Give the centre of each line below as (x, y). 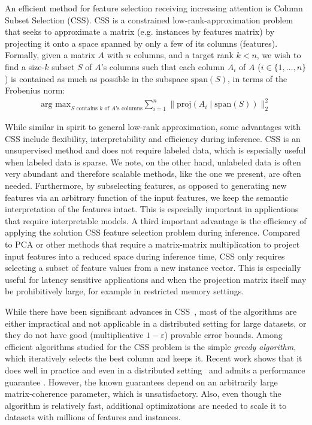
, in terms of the (257, 78)
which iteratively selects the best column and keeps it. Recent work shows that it (154, 358)
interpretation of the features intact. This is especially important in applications (152, 209)
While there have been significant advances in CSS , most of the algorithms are (151, 311)
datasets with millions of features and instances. (93, 417)
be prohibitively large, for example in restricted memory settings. (125, 291)
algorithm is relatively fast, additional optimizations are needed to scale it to (146, 405)
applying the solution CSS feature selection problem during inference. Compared (153, 232)
